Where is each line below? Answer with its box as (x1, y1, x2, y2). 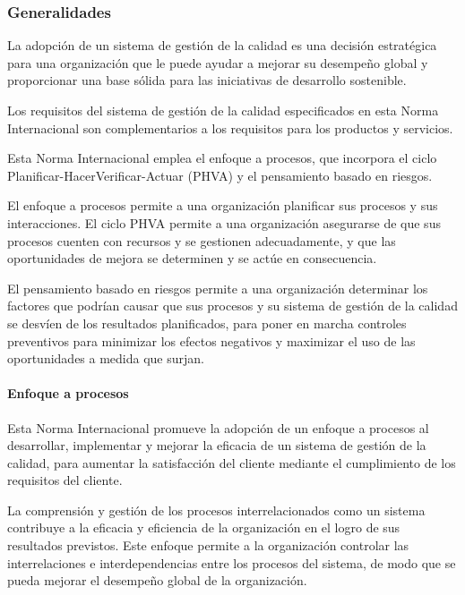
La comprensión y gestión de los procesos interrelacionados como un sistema (7, 500, 426, 519)
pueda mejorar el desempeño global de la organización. (7, 571, 307, 590)
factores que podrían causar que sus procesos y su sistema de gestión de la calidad (7, 296, 458, 315)
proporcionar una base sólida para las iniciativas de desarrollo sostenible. (7, 71, 407, 89)
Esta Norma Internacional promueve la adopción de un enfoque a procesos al (7, 418, 429, 437)
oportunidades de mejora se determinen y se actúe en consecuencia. (7, 249, 377, 268)
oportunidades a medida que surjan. (7, 349, 204, 368)
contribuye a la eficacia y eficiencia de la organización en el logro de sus (7, 518, 400, 537)
